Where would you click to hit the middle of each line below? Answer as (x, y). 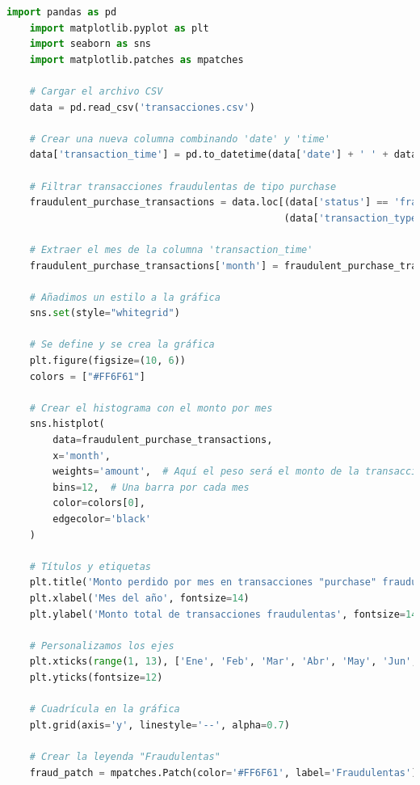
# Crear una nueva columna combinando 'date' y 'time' (180, 139)
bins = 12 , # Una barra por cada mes (151, 487)
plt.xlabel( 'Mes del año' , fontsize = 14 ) (139, 598)
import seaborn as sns (90, 44)
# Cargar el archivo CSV (96, 91)
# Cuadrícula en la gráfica (105, 709)
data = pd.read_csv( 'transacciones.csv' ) (142, 107)
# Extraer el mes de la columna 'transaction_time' (171, 249)
